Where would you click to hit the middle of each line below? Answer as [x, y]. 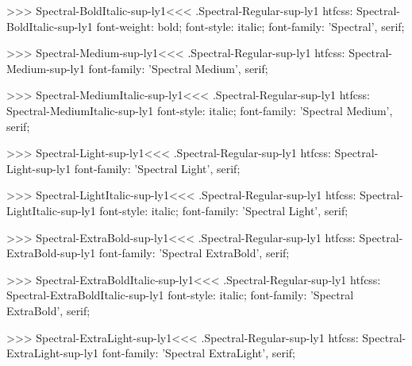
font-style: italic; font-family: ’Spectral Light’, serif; [224, 210]
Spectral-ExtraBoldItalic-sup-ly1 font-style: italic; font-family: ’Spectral [180, 295]
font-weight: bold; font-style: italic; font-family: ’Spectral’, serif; [250, 26]
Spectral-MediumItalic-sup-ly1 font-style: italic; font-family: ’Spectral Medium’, [200, 110]
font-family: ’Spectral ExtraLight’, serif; [198, 353]
